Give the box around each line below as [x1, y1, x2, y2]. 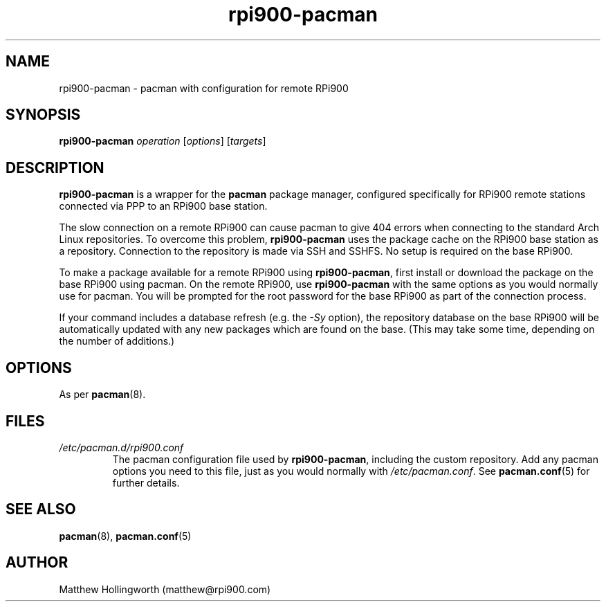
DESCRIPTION [6, 158, 104, 176]
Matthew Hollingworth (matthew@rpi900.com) [59, 583, 271, 595]
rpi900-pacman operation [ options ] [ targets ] [59, 135, 266, 147]
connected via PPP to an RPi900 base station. [59, 200, 268, 212]
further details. [112, 476, 180, 489]
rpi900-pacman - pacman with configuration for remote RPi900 [59, 82, 349, 94]
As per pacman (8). [59, 388, 146, 401]
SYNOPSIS [6, 106, 81, 124]
